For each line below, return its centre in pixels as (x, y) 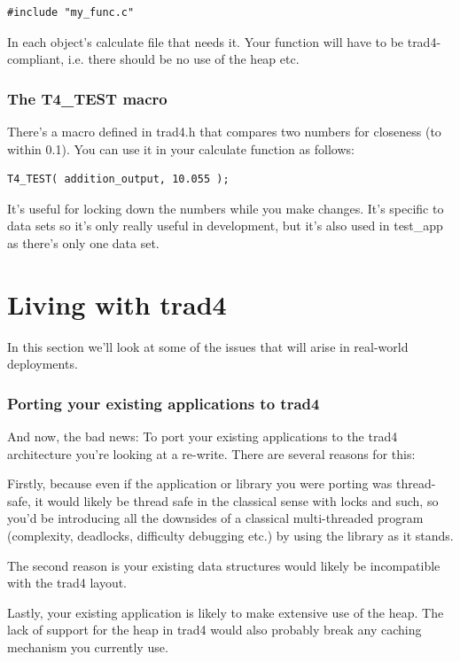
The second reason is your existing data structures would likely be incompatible (224, 565)
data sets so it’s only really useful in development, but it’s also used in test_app (225, 226)
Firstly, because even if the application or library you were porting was (200, 483)
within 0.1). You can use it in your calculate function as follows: (181, 148)
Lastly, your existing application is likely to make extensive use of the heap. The (226, 612)
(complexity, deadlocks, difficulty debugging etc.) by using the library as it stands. (230, 536)
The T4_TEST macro (87, 98)
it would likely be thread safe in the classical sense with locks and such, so (237, 500)
